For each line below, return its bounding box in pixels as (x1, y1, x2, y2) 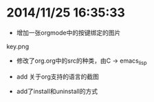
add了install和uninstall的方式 (16, 87, 98, 95)
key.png (6, 42, 29, 50)
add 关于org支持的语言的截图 (16, 72, 99, 81)
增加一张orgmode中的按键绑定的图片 (16, 28, 121, 37)
